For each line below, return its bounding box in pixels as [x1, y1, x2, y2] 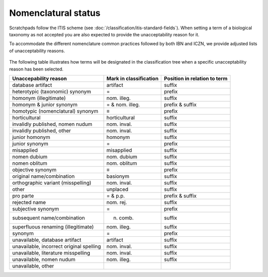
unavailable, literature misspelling [12, 249, 90, 256]
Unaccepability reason [12, 75, 67, 82]
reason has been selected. [9, 66, 64, 72]
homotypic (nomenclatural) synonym [12, 107, 99, 114]
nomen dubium [12, 153, 48, 160]
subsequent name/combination [12, 214, 85, 221]
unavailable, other [12, 262, 54, 269]
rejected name [12, 199, 46, 206]
